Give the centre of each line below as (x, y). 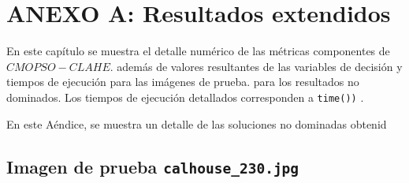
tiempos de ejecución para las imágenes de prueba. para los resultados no (183, 82)
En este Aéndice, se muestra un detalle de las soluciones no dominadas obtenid (197, 123)
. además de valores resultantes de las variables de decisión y (256, 66)
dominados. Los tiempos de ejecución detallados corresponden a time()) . (185, 97)
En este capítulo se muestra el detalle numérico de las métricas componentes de (198, 51)
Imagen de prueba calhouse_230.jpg (153, 166)
